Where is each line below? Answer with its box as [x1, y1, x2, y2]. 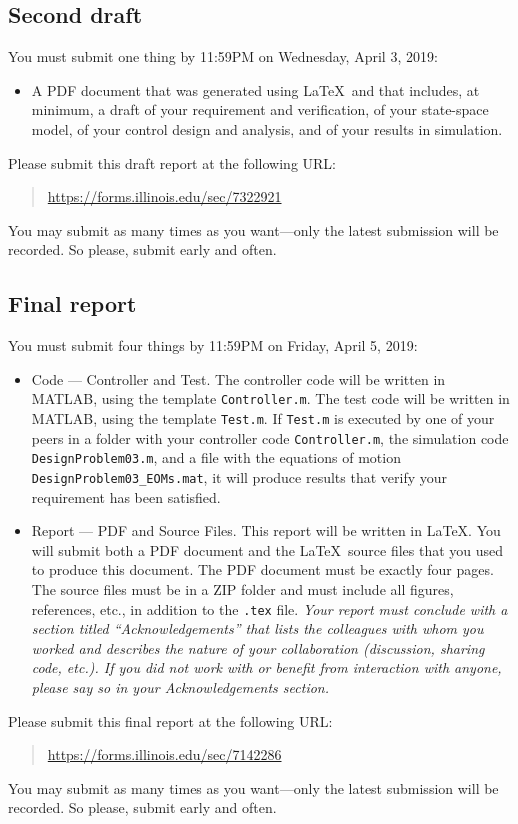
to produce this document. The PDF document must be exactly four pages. [31, 559, 494, 580]
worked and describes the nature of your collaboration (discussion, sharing [31, 637, 485, 658]
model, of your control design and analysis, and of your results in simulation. [31, 118, 503, 139]
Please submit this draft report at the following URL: [8, 152, 337, 173]
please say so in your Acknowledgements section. [31, 677, 330, 698]
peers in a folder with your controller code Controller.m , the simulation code [31, 427, 509, 448]
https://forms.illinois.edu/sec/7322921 [47, 186, 282, 207]
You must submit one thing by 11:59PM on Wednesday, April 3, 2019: [8, 46, 438, 67]
